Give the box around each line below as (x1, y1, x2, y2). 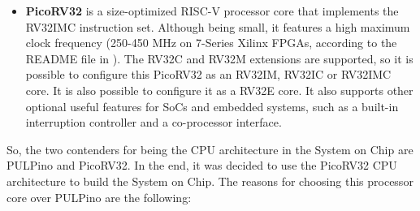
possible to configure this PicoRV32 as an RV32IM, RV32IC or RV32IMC (25, 66, 392, 83)
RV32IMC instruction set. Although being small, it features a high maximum (25, 18, 410, 35)
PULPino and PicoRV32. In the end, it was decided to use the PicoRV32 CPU (6, 157, 397, 174)
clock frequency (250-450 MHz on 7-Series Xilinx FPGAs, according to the (25, 34, 397, 51)
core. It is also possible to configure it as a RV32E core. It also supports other (25, 81, 414, 98)
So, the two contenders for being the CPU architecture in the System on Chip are (6, 140, 414, 157)
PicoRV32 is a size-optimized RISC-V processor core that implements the (25, 2, 399, 19)
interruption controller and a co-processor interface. (25, 114, 282, 131)
